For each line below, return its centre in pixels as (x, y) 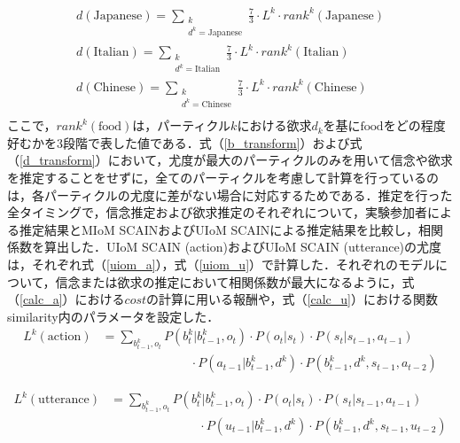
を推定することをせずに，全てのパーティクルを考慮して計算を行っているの (223, 177)
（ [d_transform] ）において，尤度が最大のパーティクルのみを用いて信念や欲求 (230, 160)
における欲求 (274, 125)
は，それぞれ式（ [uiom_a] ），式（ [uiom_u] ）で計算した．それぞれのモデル (222, 264)
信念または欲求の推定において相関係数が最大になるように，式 (235, 281)
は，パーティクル (182, 125)
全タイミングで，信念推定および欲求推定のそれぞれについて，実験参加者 (218, 212)
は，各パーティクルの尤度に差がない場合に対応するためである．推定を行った (230, 194)
